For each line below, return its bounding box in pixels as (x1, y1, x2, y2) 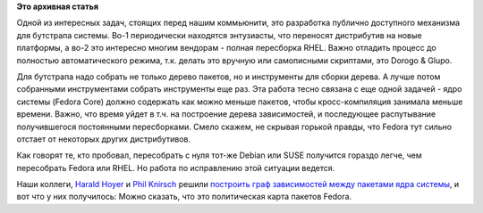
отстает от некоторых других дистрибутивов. (16, 134, 191, 144)
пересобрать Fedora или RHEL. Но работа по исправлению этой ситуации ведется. (16, 162, 335, 173)
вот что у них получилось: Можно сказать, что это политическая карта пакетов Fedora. (16, 192, 352, 202)
